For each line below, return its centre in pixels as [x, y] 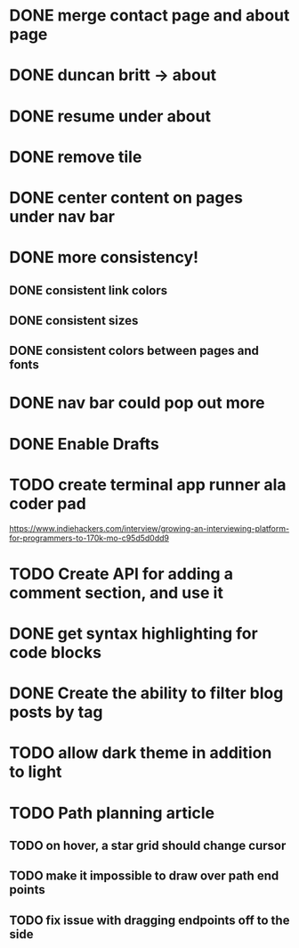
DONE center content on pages [126, 198]
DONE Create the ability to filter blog [146, 693]
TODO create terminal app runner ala [148, 485]
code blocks [56, 652]
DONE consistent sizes [74, 321]
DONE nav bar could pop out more [137, 403]
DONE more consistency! [104, 257]
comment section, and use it [117, 593]
